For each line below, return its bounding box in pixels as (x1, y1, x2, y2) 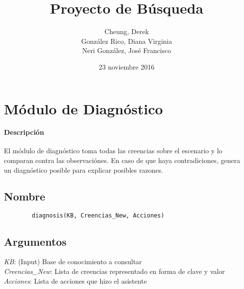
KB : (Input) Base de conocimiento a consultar (4, 256, 142, 267)
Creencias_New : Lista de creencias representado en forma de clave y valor (4, 266, 225, 276)
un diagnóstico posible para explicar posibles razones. (4, 164, 163, 175)
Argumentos (4, 234, 67, 249)
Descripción (4, 127, 44, 137)
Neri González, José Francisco (82, 45, 171, 55)
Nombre (4, 188, 45, 203)
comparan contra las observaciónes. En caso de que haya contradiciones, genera (4, 155, 240, 165)
